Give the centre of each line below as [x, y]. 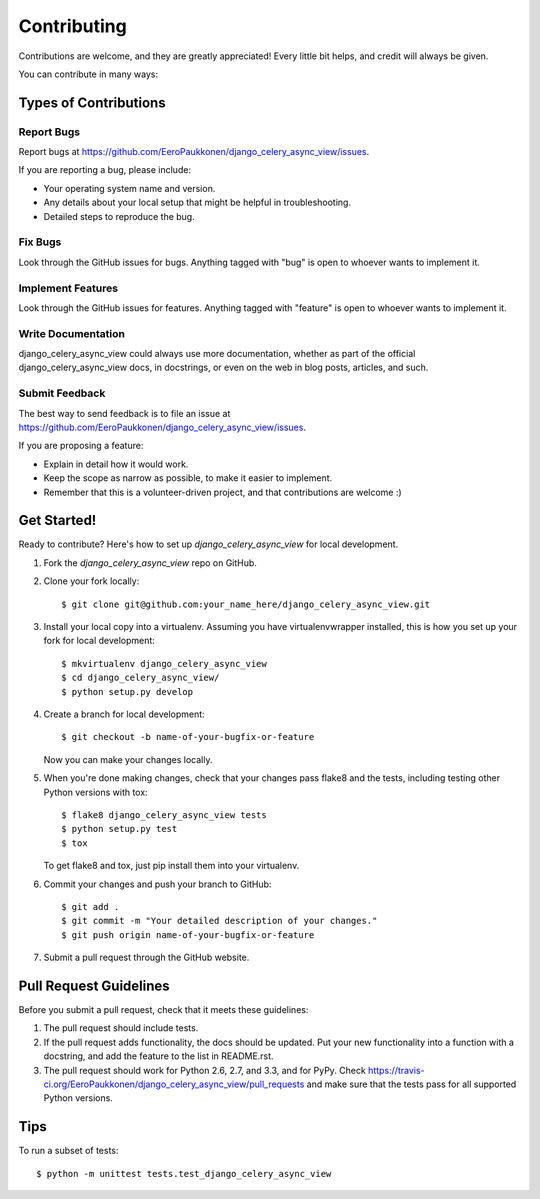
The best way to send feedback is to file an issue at [124, 413]
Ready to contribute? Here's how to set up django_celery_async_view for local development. [208, 544]
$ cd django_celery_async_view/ [140, 678]
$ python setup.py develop [127, 691]
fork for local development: [99, 641]
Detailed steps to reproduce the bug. [119, 216]
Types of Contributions [92, 102]
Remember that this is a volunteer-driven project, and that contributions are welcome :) [222, 492]
